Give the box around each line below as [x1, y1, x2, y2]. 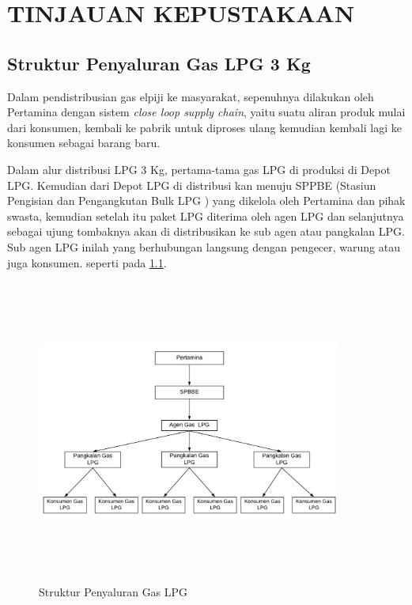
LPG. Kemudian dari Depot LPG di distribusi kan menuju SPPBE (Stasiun [7, 176, 376, 193]
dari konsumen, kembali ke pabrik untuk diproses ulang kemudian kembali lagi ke [7, 119, 402, 135]
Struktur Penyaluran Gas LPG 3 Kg [7, 51, 311, 75]
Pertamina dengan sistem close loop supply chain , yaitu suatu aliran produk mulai [7, 104, 406, 120]
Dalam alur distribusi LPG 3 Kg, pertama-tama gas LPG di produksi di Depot [7, 161, 391, 177]
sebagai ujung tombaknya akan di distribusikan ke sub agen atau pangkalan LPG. [7, 223, 405, 240]
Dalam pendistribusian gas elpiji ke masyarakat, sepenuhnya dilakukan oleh [7, 88, 374, 104]
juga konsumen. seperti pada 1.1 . [7, 254, 167, 270]
